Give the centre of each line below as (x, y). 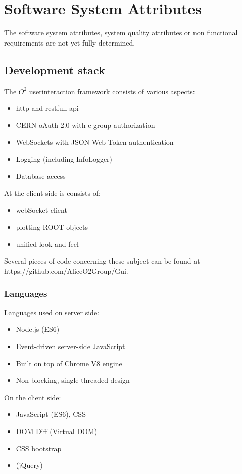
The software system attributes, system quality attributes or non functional (121, 33)
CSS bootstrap (39, 448)
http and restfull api (47, 108)
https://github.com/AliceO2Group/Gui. (66, 271)
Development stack (55, 70)
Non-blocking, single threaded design (73, 380)
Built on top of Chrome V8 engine (69, 363)
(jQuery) (29, 465)
